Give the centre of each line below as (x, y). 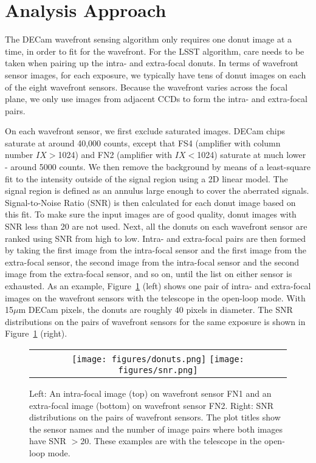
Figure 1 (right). (36, 333)
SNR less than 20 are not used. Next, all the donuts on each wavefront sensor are (156, 226)
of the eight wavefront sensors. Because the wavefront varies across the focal (146, 87)
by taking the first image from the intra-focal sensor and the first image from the (156, 250)
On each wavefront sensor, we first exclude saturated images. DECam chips (145, 131)
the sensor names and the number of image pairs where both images (156, 429)
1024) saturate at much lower (252, 155)
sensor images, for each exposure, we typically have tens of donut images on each (156, 74)
